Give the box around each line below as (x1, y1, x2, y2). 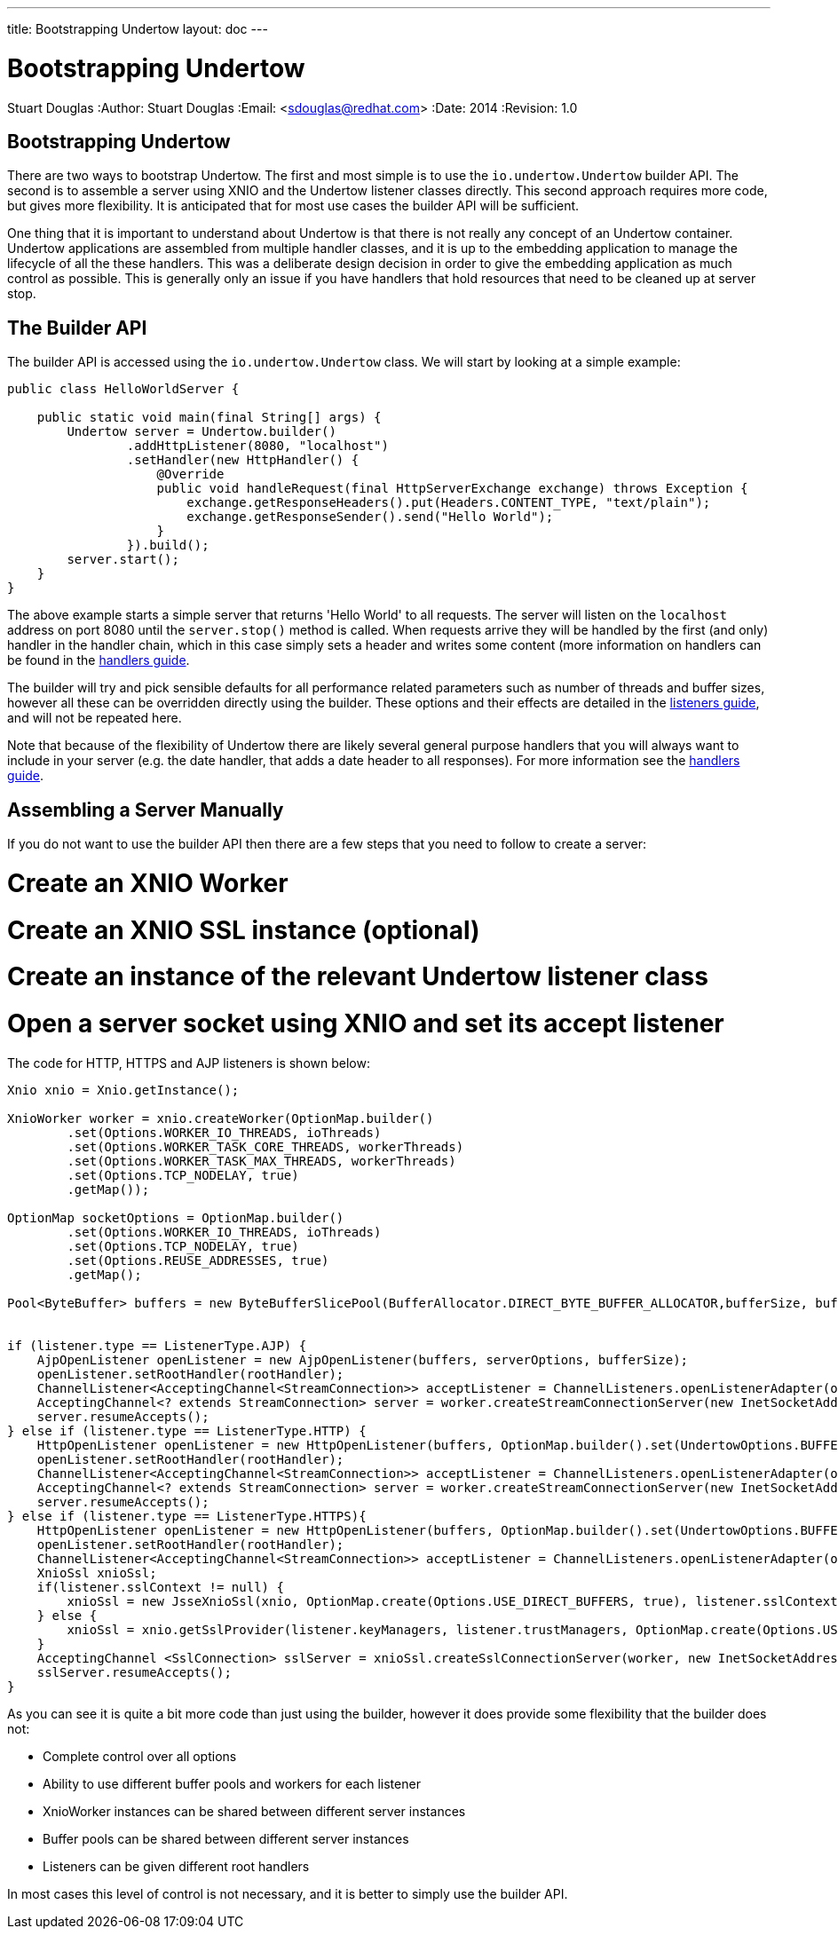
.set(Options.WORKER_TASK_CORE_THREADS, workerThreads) (67, 1139, 464, 1154)
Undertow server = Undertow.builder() (67, 424, 336, 439)
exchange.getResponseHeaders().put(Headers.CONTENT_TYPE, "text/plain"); (186, 495, 711, 510)
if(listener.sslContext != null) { (36, 1579, 284, 1594)
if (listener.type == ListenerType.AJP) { (7, 1338, 307, 1353)
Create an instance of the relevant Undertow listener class (7, 961, 708, 992)
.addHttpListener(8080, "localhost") (126, 439, 389, 454)
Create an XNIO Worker (7, 867, 289, 898)
